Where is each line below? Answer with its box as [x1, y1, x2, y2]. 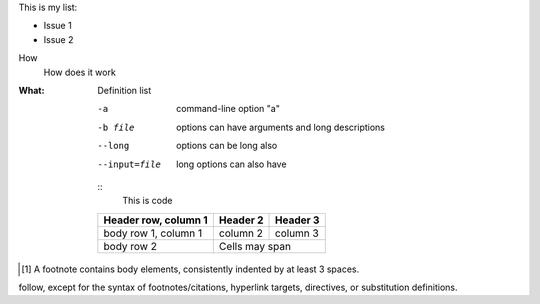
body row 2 [103, 239, 157, 253]
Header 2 [218, 213, 264, 227]
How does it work [43, 66, 117, 78]
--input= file [97, 158, 162, 170]
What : [18, 84, 45, 96]
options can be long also [176, 140, 278, 152]
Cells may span [218, 239, 292, 253]
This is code [122, 195, 173, 207]
